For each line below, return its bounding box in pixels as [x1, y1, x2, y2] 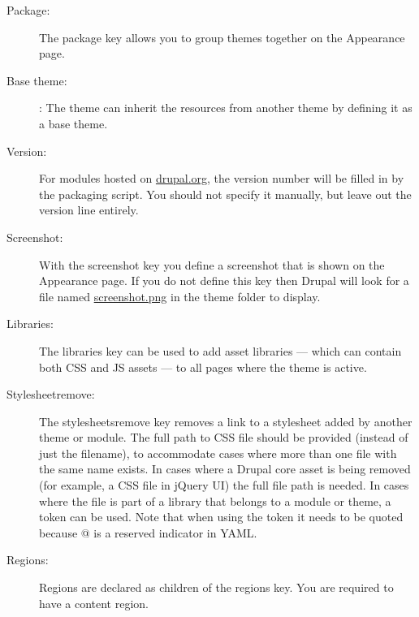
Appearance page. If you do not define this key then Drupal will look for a [39, 272, 409, 289]
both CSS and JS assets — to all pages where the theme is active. [39, 358, 367, 375]
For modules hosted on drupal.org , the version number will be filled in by [39, 170, 404, 187]
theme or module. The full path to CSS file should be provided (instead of [39, 429, 408, 446]
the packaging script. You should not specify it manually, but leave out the [39, 185, 412, 202]
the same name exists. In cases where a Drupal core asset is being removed [39, 460, 411, 477]
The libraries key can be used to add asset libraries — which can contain [39, 342, 402, 359]
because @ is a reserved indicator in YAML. [39, 524, 257, 541]
